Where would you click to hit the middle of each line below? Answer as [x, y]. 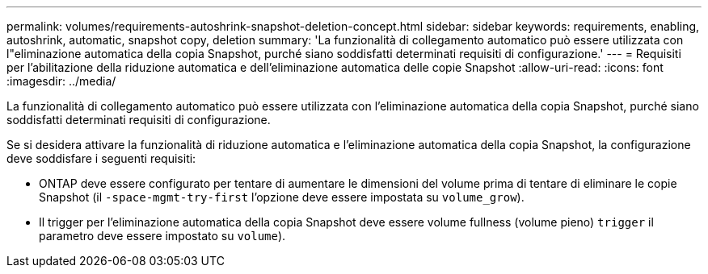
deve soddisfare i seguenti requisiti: [101, 158]
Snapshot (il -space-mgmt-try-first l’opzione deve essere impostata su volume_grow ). [282, 197]
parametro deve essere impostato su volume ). [162, 236]
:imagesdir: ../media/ [61, 81]
